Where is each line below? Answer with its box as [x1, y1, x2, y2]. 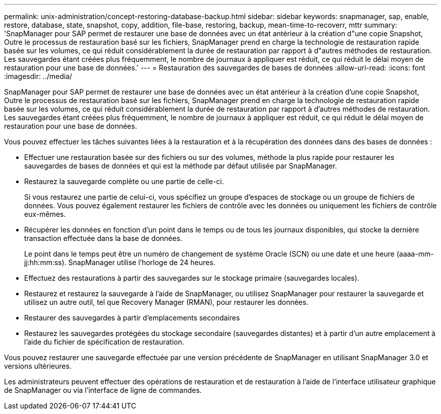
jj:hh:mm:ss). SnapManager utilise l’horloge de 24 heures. [24, 258, 215, 267]
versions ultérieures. [4, 362, 72, 370]
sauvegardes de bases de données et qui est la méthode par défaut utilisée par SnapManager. [24, 161, 337, 170]
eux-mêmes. [24, 210, 66, 218]
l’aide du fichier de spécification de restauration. [24, 338, 184, 346]
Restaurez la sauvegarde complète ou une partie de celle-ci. [24, 177, 224, 186]
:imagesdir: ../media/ [4, 72, 72, 80]
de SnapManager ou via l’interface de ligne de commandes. [4, 386, 202, 394]
